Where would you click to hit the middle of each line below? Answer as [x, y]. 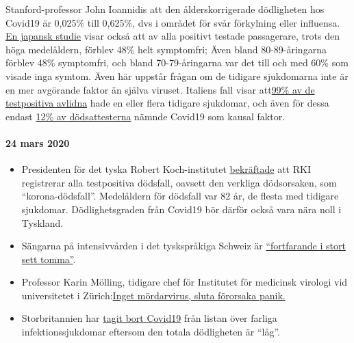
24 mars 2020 [38, 142]
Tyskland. [42, 222]
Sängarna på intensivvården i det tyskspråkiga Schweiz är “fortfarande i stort [184, 246]
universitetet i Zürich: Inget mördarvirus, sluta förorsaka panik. [153, 295]
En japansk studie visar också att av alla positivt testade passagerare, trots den [173, 36]
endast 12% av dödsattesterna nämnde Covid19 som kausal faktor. [146, 116]
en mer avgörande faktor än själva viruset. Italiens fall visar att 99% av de [160, 89]
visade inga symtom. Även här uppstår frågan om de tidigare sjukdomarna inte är [177, 76]
